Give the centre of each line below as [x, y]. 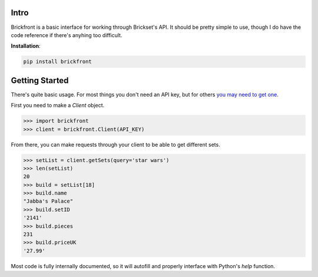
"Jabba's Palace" [48, 201]
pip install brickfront [58, 62]
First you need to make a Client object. [58, 105]
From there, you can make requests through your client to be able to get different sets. [115, 144]
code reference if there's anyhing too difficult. [67, 35]
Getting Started [40, 80]
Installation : [26, 46]
